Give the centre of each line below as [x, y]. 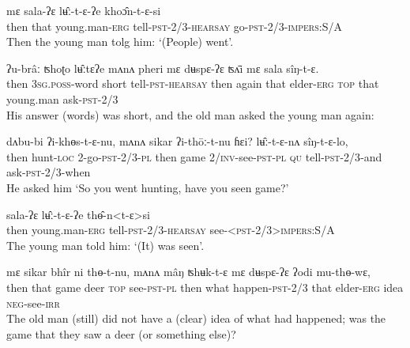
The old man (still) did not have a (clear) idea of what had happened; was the [196, 318]
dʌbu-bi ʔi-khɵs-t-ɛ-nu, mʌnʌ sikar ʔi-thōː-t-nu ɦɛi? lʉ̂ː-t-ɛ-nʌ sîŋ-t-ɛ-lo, [177, 141]
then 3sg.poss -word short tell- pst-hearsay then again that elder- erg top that [193, 83]
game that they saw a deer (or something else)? [121, 333]
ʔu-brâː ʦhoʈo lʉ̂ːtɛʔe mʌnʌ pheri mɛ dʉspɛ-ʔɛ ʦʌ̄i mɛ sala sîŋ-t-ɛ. [163, 68]
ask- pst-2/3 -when [49, 172]
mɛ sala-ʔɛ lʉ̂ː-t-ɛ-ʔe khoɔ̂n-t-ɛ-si [84, 10]
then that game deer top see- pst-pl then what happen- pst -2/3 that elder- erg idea [205, 287]
